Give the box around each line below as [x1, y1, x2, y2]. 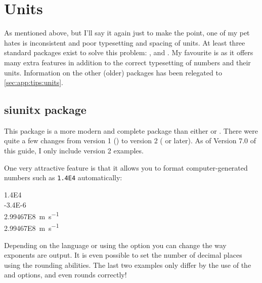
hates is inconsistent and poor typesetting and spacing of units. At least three [4, 37, 245, 48]
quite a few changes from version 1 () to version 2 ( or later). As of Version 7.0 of [4, 135, 256, 146]
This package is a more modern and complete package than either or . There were [4, 125, 258, 136]
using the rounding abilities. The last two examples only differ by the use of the [4, 259, 251, 270]
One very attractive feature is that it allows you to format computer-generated [4, 162, 248, 173]
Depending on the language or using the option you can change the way [4, 239, 227, 250]
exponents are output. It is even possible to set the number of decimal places [4, 250, 242, 260]
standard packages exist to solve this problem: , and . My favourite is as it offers [4, 47, 253, 58]
